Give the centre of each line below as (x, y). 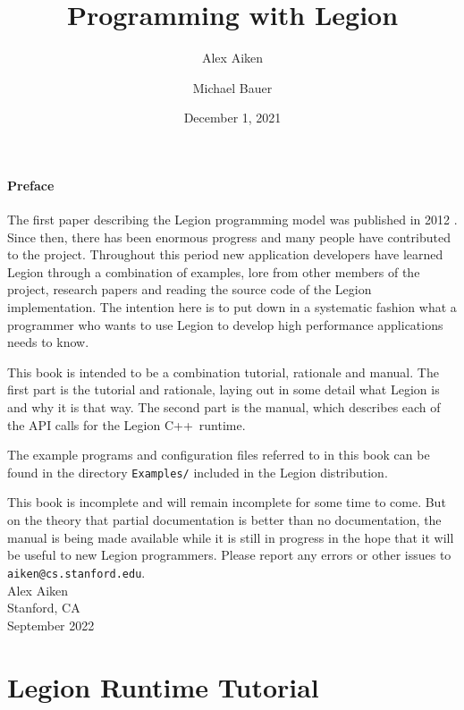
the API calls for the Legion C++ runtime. (127, 424)
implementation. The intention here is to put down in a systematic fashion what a (232, 307)
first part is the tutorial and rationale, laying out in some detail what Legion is (224, 389)
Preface (31, 185)
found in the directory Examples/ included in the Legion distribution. (198, 472)
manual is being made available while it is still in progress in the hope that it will (231, 537)
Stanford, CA (44, 608)
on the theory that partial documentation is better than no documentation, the (224, 520)
